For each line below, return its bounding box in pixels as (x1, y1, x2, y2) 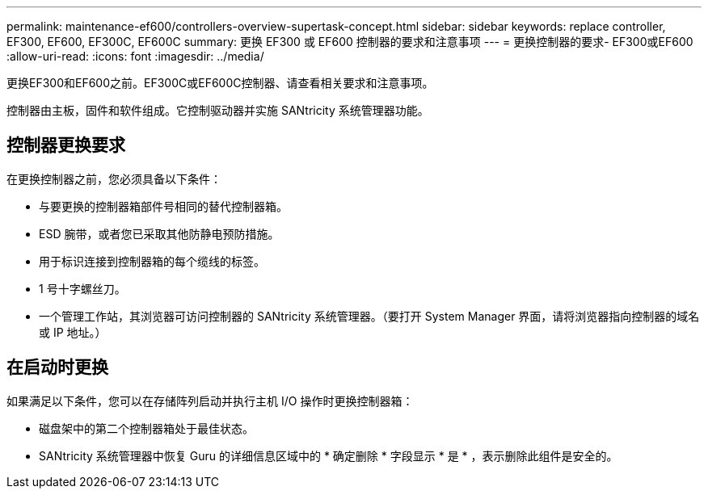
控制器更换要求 (6, 135, 125, 156)
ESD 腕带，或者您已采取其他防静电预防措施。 (39, 226, 280, 241)
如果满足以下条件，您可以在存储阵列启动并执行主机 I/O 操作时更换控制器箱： (6, 393, 414, 408)
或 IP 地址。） (39, 325, 107, 339)
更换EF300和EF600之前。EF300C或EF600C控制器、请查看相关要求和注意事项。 (6, 76, 434, 90)
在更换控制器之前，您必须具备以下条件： (6, 171, 221, 186)
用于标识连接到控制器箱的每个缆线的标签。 (39, 254, 265, 268)
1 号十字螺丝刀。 (39, 281, 126, 296)
